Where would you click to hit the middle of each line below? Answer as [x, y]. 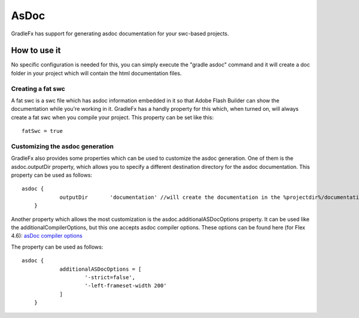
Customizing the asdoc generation [62, 146]
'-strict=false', [110, 277]
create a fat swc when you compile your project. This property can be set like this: [112, 117]
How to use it [36, 51]
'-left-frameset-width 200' [126, 286]
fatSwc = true [42, 131]
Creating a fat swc [38, 89]
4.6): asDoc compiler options [47, 236]
